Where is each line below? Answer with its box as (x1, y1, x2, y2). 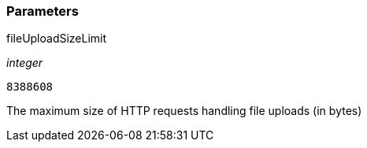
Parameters (6, 3, 79, 19)
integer (6, 56, 43, 70)
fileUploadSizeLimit (6, 31, 107, 46)
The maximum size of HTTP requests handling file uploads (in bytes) (6, 104, 362, 118)
